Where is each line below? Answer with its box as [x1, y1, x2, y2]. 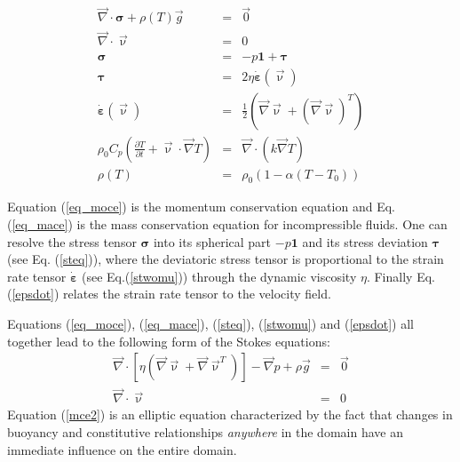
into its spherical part [153, 232, 272, 251]
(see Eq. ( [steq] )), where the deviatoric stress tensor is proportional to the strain [7, 250, 444, 268]
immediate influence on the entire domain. [7, 440, 237, 458]
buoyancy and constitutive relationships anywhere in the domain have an [7, 423, 403, 442]
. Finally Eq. [366, 267, 435, 285]
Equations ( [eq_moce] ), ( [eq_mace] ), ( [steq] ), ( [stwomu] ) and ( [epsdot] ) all [7, 315, 414, 333]
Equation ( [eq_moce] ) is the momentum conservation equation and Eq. [7, 197, 395, 216]
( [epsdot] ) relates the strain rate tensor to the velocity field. [7, 284, 331, 303]
